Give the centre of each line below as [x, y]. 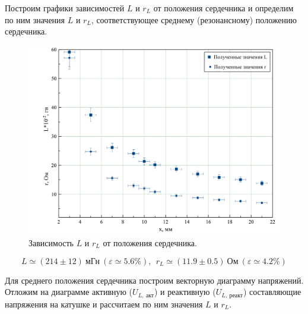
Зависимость [51, 242]
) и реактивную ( [185, 292]
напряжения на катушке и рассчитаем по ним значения [104, 304]
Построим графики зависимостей [65, 8]
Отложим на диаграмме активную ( [69, 292]
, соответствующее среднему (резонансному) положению [194, 19]
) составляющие [272, 292]
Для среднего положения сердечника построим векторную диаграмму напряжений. [154, 280]
